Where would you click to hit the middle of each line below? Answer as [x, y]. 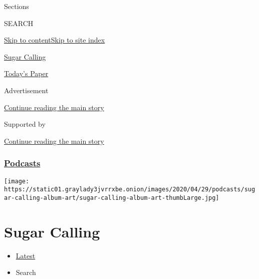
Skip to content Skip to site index [55, 40]
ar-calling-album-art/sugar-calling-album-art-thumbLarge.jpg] [112, 198]
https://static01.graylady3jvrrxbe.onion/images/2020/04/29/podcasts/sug [130, 190]
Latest [26, 255]
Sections [17, 6]
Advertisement [26, 90]
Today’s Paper [26, 73]
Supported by [25, 124]
